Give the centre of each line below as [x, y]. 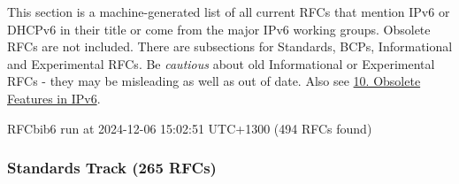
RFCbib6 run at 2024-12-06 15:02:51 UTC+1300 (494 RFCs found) [190, 128]
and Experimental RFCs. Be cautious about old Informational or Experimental [221, 63]
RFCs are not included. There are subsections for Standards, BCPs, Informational [230, 46]
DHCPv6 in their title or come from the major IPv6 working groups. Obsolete [219, 29]
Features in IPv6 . [54, 98]
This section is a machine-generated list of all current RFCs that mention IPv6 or [229, 11]
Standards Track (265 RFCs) [112, 168]
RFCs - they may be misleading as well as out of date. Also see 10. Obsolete [214, 81]
